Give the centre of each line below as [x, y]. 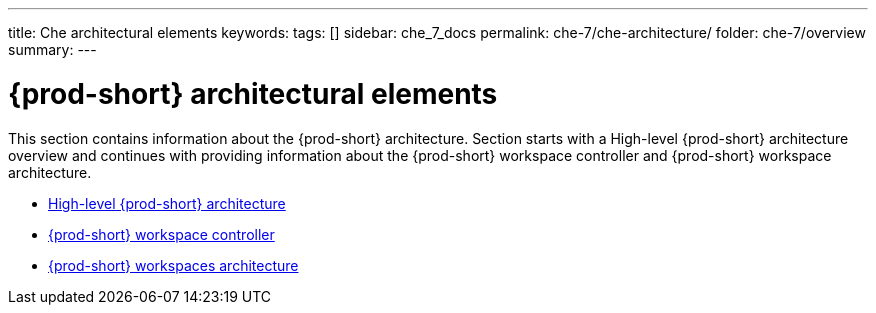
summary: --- [52, 49]
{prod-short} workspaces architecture [173, 265]
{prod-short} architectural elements [253, 93]
